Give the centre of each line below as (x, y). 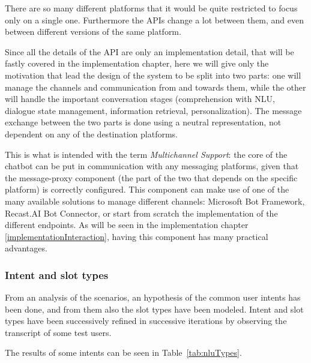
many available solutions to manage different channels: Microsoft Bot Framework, (155, 201)
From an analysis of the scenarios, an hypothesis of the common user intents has (153, 297)
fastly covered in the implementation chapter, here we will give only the (137, 63)
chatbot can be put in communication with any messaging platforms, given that (152, 166)
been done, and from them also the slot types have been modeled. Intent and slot (154, 309)
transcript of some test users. (58, 332)
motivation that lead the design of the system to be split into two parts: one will (153, 75)
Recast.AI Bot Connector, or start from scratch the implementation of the (141, 213)
